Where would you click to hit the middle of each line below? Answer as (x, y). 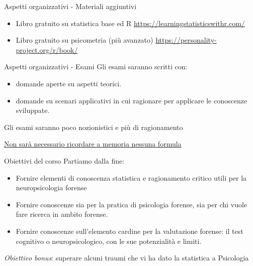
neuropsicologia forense (51, 187)
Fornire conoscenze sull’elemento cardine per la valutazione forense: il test (130, 231)
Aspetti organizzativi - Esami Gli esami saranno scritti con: (96, 66)
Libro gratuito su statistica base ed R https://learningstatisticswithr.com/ (130, 23)
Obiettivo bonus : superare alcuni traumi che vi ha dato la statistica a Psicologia (126, 258)
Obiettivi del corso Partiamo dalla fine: (64, 160)
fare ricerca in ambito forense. (62, 214)
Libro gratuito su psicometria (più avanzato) (85, 40)
